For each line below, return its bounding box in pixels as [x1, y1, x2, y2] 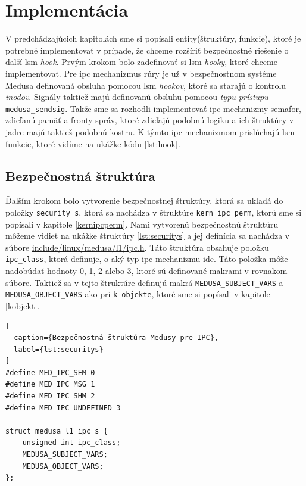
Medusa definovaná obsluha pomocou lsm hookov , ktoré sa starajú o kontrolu [5, 79, 286, 91]
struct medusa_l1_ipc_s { [5, 426, 108, 435]
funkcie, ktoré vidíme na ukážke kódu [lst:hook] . [5, 137, 180, 149]
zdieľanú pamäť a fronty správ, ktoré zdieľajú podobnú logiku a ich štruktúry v [5, 114, 294, 126]
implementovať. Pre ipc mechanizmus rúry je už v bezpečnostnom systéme [5, 67, 277, 79]
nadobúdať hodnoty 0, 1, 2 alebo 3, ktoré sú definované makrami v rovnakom [5, 264, 288, 277]
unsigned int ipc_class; [22, 438, 121, 447]
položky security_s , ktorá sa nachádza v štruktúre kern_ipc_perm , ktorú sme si [5, 205, 302, 218]
